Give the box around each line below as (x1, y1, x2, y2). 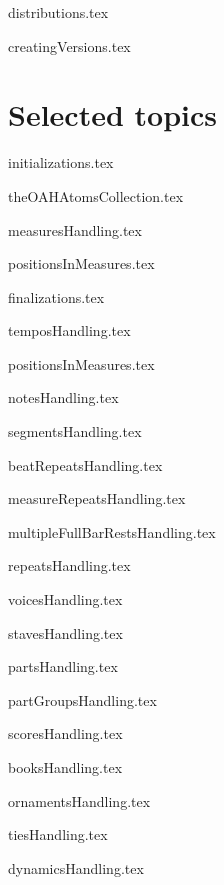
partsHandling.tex (8, 656, 118, 677)
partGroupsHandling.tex (8, 689, 157, 710)
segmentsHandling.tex (8, 421, 142, 442)
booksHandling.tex (8, 757, 123, 777)
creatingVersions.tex (8, 35, 131, 56)
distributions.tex (8, 2, 109, 22)
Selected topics (8, 94, 217, 135)
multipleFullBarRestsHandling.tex (8, 521, 216, 542)
